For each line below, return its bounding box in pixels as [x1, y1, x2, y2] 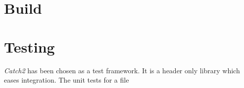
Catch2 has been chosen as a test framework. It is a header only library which [4, 65, 240, 75]
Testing [4, 36, 55, 57]
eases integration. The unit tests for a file [4, 75, 129, 85]
